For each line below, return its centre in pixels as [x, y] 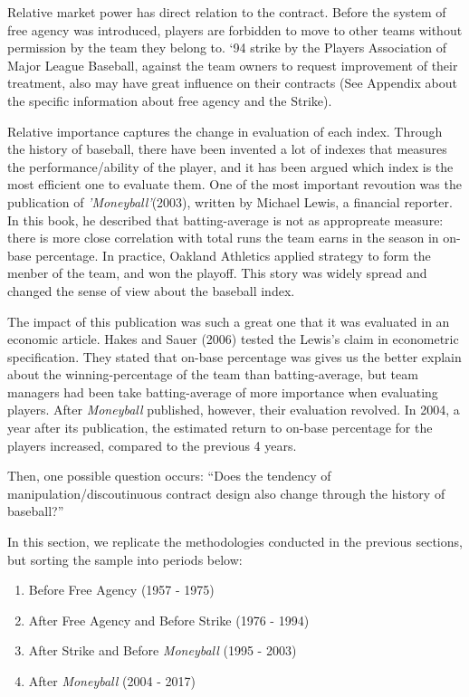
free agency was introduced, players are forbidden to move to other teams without [235, 29]
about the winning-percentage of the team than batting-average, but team [213, 374]
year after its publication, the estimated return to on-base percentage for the [220, 428]
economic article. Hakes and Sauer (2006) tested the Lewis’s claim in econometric [233, 339]
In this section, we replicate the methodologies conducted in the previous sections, [235, 542]
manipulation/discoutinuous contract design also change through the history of [226, 493]
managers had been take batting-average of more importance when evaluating [223, 391]
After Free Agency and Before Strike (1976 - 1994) [169, 620]
